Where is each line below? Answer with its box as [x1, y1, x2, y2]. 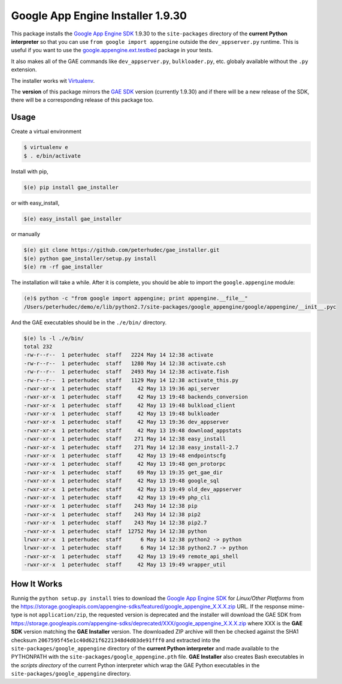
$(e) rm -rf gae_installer [23, 264, 103, 270]
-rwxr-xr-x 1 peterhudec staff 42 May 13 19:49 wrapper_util [23, 561, 226, 568]
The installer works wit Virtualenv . [11, 77, 95, 84]
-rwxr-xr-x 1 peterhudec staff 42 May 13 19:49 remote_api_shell [23, 553, 239, 560]
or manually [11, 231, 40, 238]
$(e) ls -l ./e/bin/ [23, 335, 84, 342]
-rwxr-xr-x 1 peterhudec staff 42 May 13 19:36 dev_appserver [23, 418, 229, 426]
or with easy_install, [11, 199, 60, 206]
